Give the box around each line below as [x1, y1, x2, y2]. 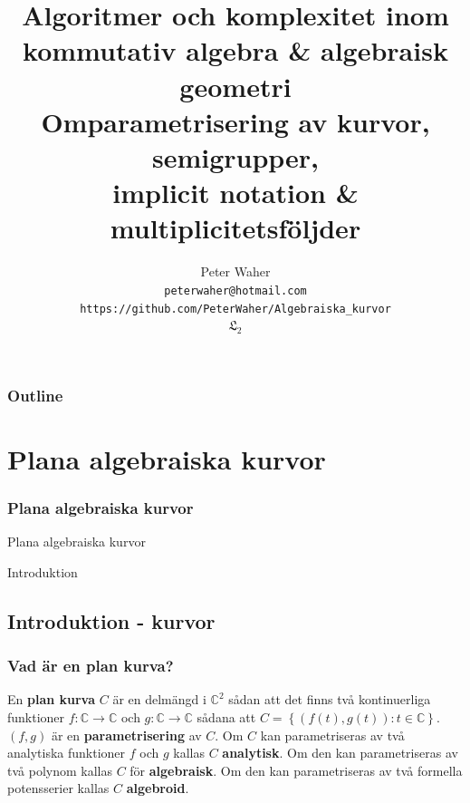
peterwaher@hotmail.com [164, 284, 307, 297]
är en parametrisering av [51, 725, 202, 744]
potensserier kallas [7, 779, 110, 798]
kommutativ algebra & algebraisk [23, 32, 448, 69]
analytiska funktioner [7, 743, 126, 762]
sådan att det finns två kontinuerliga [228, 690, 431, 709]
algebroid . [126, 779, 189, 798]
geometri [179, 67, 292, 104]
